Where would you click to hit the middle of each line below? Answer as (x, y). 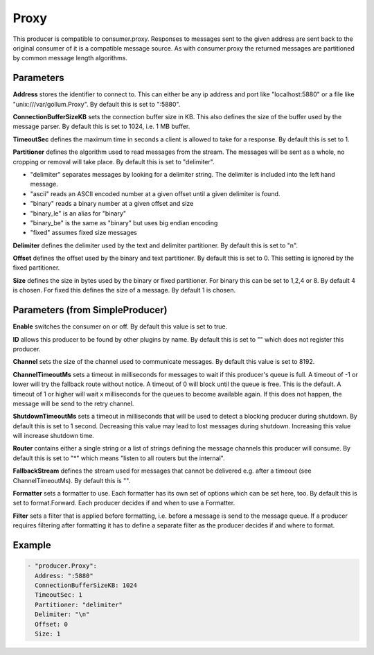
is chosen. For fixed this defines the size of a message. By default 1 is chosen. (124, 290)
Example (32, 545)
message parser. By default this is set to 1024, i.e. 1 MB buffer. (101, 126)
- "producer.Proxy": (62, 566)
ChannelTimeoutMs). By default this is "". (72, 480)
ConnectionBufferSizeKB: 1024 (86, 585)
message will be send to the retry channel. (73, 403)
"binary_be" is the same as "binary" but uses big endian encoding (124, 222)
